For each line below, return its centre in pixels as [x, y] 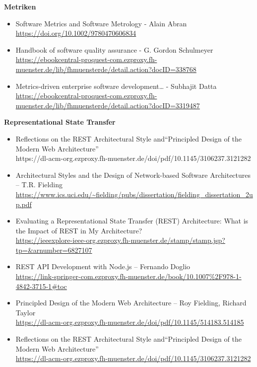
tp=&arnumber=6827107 [54, 250]
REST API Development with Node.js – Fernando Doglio [103, 266]
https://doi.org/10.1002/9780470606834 [76, 33]
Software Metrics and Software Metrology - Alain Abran [101, 23]
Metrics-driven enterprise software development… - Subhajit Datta [116, 86]
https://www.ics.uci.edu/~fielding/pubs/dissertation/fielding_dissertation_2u [134, 194]
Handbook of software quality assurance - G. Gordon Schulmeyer [114, 49]
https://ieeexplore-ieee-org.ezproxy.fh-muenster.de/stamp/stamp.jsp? [120, 240]
